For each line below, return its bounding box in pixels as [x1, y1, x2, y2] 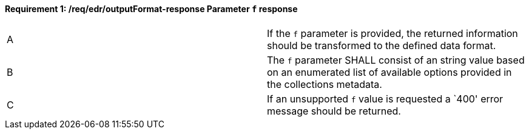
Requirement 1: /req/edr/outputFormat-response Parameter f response [5, 4, 298, 14]
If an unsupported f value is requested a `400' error [267, 92, 504, 105]
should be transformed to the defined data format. [267, 39, 496, 52]
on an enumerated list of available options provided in [267, 65, 512, 78]
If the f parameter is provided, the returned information [267, 27, 518, 39]
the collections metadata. [267, 78, 382, 90]
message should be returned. [267, 104, 401, 117]
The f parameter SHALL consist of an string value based [267, 53, 525, 66]
